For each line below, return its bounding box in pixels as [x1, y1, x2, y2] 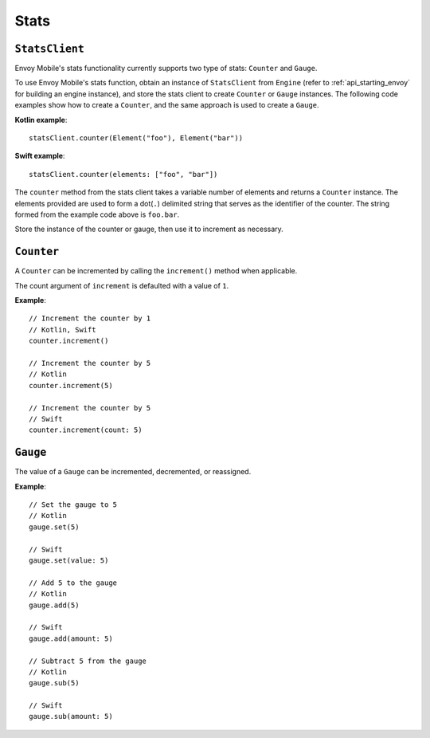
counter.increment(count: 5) [29, 426, 143, 434]
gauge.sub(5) [29, 678, 80, 688]
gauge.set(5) [29, 522, 80, 532]
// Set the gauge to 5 [29, 501, 118, 509]
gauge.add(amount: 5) [29, 634, 113, 643]
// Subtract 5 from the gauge [29, 656, 147, 665]
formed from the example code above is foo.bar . [14, 210, 180, 219]
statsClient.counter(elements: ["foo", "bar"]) [29, 170, 218, 179]
